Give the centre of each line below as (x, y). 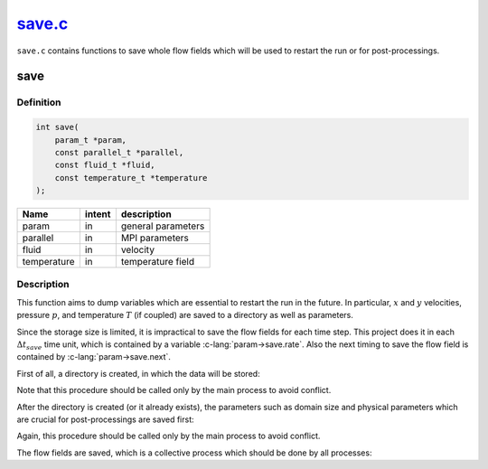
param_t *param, (90, 140)
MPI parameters (155, 238)
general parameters (163, 226)
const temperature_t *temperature (131, 178)
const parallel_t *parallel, (119, 152)
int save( (57, 127)
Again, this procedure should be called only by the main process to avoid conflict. (169, 436)
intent (98, 214)
